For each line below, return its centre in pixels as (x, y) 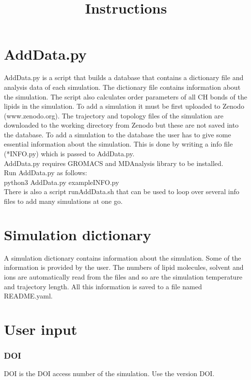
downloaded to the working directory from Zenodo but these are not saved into (121, 125)
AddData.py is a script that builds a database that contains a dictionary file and (124, 77)
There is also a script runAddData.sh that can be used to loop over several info (122, 191)
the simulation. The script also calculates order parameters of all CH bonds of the (125, 96)
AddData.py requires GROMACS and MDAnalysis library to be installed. (114, 163)
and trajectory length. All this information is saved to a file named (103, 286)
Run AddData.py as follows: (46, 173)
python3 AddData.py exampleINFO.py (62, 182)
